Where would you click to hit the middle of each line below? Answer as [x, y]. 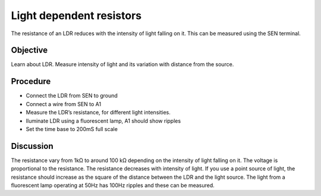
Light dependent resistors [76, 15]
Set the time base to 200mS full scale [72, 129]
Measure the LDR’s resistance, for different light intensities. [98, 113]
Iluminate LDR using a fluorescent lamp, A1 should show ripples [103, 121]
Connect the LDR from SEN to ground [72, 96]
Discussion [32, 146]
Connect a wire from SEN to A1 [63, 104]
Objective [29, 50]
